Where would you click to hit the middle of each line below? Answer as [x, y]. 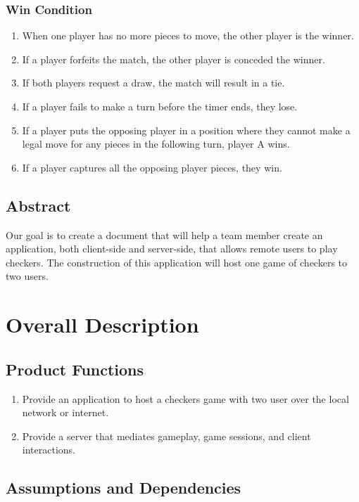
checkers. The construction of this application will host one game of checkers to [177, 262]
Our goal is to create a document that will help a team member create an [164, 234]
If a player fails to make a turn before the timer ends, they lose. [160, 106]
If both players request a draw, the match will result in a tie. [153, 83]
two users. [27, 276]
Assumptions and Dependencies [124, 488]
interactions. [49, 450]
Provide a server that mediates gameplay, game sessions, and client [166, 436]
